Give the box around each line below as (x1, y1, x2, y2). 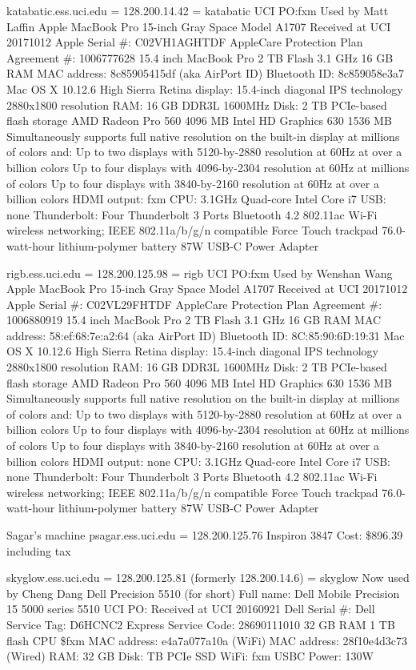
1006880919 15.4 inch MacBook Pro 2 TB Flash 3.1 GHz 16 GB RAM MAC (6, 311, 382, 328)
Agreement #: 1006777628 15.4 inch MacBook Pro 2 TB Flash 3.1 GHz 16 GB (6, 49, 394, 66)
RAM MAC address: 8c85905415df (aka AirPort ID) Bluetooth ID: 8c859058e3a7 (6, 65, 405, 82)
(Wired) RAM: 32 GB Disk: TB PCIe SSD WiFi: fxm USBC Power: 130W (6, 648, 374, 664)
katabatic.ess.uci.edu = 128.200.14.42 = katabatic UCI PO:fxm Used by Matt (6, 2, 389, 18)
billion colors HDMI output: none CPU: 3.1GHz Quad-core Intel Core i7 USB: (6, 452, 391, 469)
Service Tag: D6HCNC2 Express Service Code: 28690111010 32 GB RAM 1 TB (6, 616, 395, 632)
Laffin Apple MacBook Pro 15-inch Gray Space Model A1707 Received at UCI (6, 18, 391, 34)
